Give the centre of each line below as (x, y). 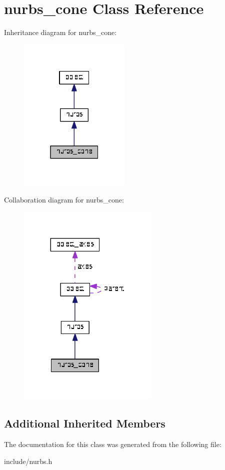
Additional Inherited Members (85, 423)
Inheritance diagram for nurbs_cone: (60, 32)
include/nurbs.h (28, 461)
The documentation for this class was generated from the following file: (113, 444)
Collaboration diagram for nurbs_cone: (64, 199)
